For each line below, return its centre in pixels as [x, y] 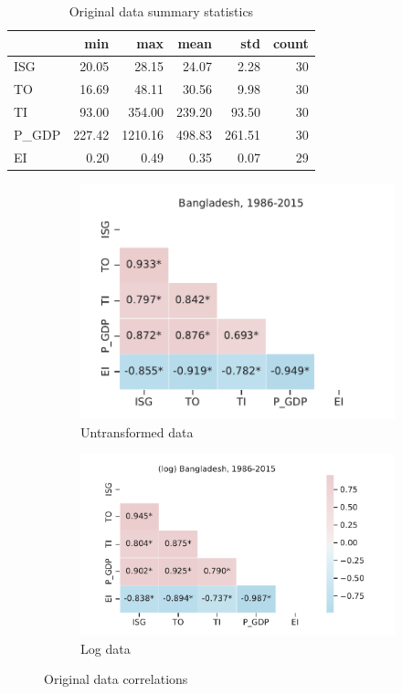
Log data [106, 648]
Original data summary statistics [161, 11]
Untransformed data [137, 431]
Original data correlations [116, 679]
